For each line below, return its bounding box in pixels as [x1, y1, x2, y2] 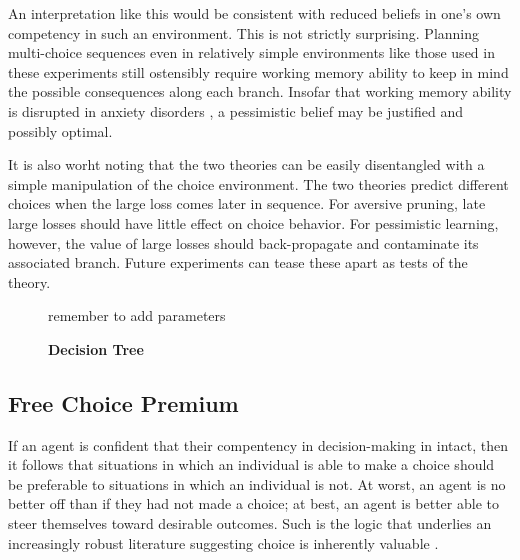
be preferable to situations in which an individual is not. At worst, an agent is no [8, 473, 506, 494]
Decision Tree [48, 338, 144, 359]
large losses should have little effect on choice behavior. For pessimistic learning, [8, 212, 499, 233]
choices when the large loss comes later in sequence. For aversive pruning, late [8, 193, 486, 214]
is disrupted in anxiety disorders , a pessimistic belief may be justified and [8, 100, 463, 121]
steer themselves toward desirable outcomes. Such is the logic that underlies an [8, 513, 492, 534]
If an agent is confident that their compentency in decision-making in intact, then [8, 434, 508, 455]
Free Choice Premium [8, 387, 239, 418]
